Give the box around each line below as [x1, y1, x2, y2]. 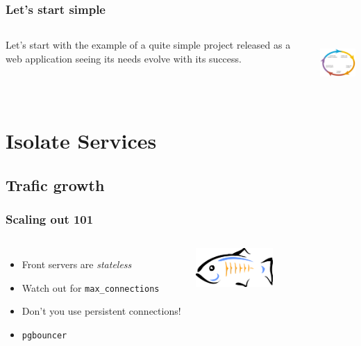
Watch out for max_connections [22, 280, 160, 295]
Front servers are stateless [22, 257, 132, 272]
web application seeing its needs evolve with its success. [6, 51, 242, 65]
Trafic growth [6, 174, 105, 195]
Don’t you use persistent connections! [22, 304, 181, 318]
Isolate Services [6, 126, 157, 154]
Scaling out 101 [6, 210, 94, 227]
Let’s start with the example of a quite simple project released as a [6, 38, 291, 52]
